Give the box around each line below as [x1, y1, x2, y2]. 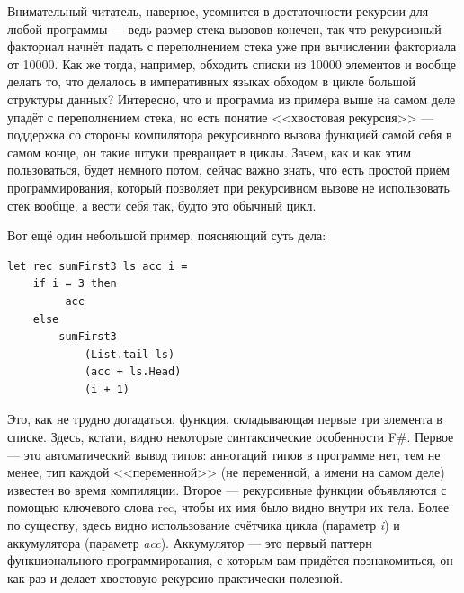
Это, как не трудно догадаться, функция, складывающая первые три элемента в [7, 409, 442, 428]
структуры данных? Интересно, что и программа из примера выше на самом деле [7, 89, 456, 108]
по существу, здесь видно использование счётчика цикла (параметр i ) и [7, 516, 400, 535]
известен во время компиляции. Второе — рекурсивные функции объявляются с [7, 480, 447, 499]
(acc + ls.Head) [84, 365, 182, 379]
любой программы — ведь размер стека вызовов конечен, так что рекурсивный [7, 19, 442, 38]
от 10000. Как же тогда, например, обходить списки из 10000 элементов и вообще [7, 54, 457, 73]
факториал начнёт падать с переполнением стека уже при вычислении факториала [7, 37, 457, 56]
